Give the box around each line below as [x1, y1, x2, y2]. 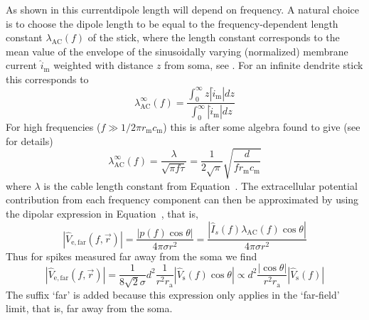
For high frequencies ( [6, 119, 101, 134]
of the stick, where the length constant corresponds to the [87, 30, 340, 45]
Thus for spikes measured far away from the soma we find [6, 248, 257, 263]
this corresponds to [6, 71, 89, 86]
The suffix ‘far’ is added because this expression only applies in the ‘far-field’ [6, 287, 340, 302]
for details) [6, 133, 53, 148]
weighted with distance [53, 58, 154, 73]
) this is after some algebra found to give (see [163, 119, 360, 134]
